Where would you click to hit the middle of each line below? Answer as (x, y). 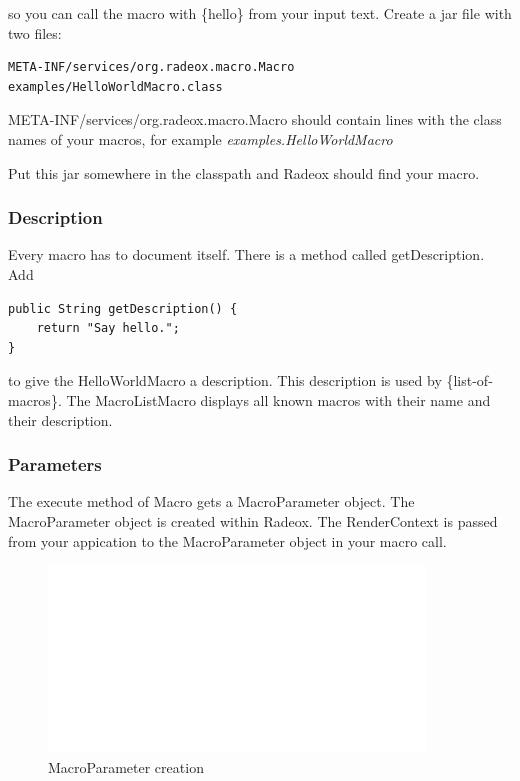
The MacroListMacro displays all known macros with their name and (278, 399)
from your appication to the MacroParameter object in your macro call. (227, 540)
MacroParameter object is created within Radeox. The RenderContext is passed (253, 520)
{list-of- (469, 380)
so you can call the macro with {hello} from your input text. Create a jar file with (260, 13)
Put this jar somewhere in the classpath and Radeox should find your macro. (244, 172)
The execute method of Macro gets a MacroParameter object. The (211, 501)
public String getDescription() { (123, 308)
